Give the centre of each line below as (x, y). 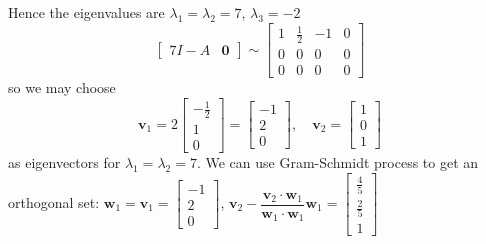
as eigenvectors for (64, 162)
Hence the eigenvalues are (86, 12)
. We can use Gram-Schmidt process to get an (337, 162)
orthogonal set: (54, 202)
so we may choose (62, 87)
